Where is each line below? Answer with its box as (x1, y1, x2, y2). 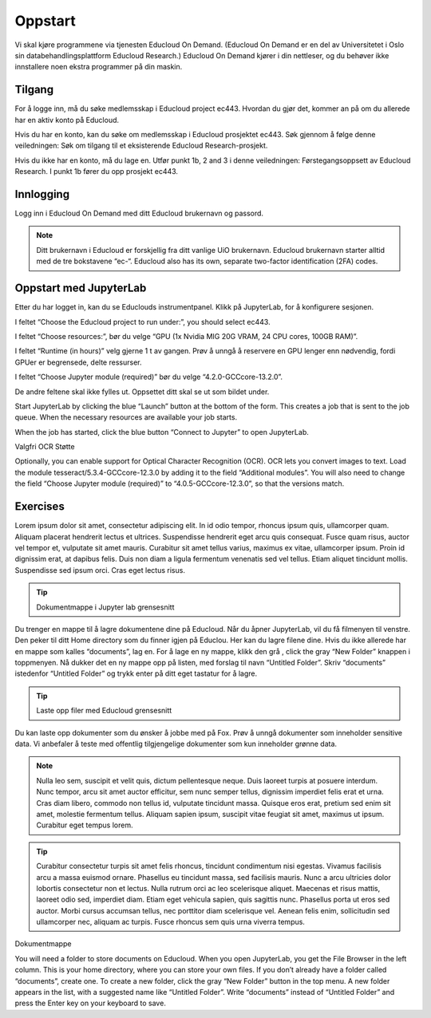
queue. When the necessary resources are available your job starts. (14, 412, 238, 422)
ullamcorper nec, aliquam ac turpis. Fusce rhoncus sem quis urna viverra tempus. (36, 917, 305, 927)
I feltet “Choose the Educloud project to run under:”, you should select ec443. (14, 317, 271, 326)
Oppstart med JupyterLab (14, 282, 147, 295)
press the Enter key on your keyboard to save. (14, 998, 167, 1008)
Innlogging (14, 187, 70, 201)
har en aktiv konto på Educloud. (14, 115, 120, 124)
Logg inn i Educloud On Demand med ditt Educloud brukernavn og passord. (14, 208, 263, 219)
